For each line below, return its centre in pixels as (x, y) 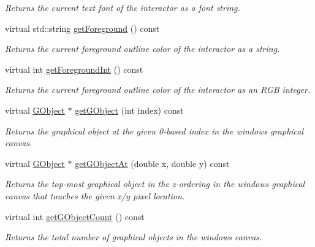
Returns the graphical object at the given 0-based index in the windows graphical (154, 131)
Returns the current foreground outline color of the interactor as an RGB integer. (158, 90)
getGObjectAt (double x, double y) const (152, 163)
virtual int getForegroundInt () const (74, 69)
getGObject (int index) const (129, 110)
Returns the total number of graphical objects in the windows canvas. (134, 237)
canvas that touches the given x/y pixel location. (95, 195)
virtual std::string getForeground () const (82, 28)
